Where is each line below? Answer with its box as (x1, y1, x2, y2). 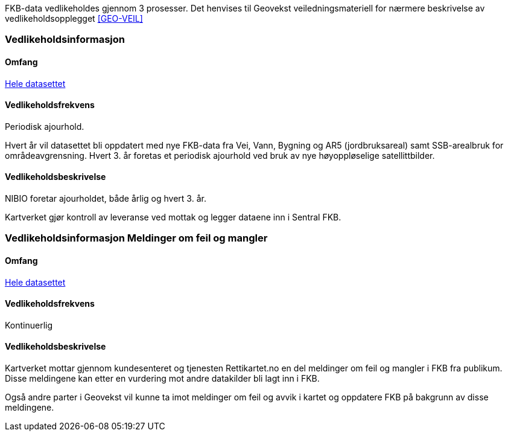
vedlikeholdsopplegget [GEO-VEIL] (5, 13, 143, 24)
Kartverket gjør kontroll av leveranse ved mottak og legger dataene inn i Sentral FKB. (5, 212, 341, 223)
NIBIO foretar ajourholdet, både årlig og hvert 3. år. (5, 193, 206, 204)
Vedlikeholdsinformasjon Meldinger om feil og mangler (5, 232, 268, 245)
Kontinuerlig (5, 319, 53, 330)
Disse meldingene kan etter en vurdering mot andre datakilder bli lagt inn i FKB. (5, 373, 320, 384)
